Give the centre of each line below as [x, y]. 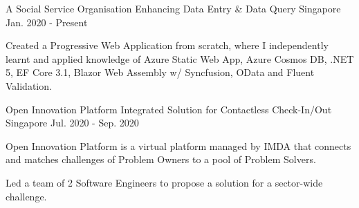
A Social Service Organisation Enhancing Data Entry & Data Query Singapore [173, 8]
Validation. [29, 85]
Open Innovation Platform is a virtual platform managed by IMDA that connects [178, 145]
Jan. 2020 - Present [47, 22]
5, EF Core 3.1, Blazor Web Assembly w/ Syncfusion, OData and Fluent [160, 72]
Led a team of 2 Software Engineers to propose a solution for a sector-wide [164, 182]
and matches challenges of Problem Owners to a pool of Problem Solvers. [161, 159]
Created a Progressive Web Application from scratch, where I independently [167, 45]
